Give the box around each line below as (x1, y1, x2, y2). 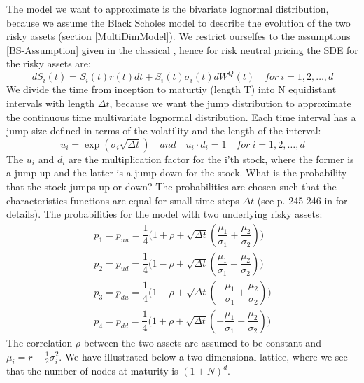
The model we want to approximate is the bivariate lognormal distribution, (6, 1, 329, 15)
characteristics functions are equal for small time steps (6, 193, 239, 207)
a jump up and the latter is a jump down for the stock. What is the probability (6, 165, 347, 180)
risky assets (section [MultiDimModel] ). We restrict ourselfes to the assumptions (6, 29, 351, 43)
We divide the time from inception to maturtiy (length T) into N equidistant (6, 82, 337, 97)
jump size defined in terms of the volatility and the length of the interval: (6, 123, 321, 138)
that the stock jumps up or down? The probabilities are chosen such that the (6, 179, 337, 194)
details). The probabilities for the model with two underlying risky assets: (6, 207, 323, 221)
